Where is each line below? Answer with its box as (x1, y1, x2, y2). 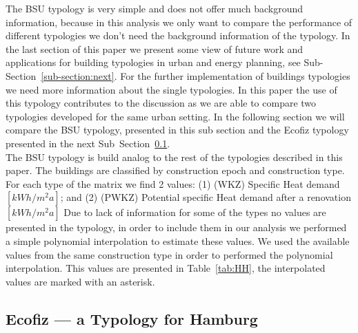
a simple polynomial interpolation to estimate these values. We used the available (6, 233, 350, 248)
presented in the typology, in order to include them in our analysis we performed (6, 220, 347, 235)
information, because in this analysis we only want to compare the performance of (6, 14, 352, 29)
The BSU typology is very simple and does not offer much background (6, 1, 304, 15)
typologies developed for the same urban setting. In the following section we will (6, 109, 345, 123)
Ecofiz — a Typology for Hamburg (6, 308, 258, 329)
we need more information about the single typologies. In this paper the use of (6, 82, 337, 96)
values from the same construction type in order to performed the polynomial (6, 247, 333, 261)
